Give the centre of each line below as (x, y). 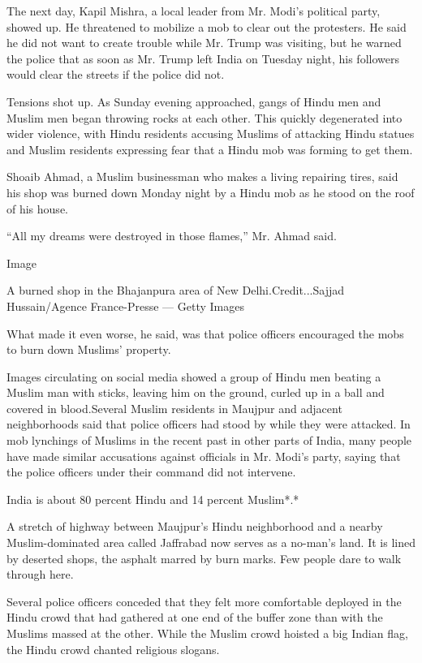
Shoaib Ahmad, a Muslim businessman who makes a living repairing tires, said (202, 177)
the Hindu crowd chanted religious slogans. (113, 649)
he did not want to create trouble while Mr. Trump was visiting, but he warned (204, 43)
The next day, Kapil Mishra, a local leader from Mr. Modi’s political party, (194, 11)
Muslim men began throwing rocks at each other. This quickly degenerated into (205, 117)
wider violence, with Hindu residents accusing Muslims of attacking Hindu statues (211, 133)
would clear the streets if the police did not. (116, 74)
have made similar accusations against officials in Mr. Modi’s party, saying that (204, 456)
